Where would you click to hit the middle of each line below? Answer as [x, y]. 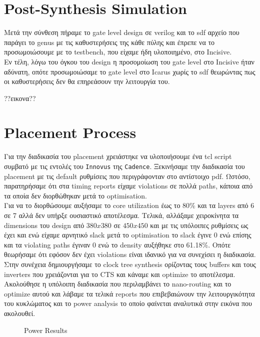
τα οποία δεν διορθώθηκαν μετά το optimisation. [75, 195]
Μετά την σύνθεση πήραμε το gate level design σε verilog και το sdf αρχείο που [122, 32]
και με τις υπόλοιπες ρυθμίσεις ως [199, 225]
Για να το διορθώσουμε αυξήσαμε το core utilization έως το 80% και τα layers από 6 [129, 205]
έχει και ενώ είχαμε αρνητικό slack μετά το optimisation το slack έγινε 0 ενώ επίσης [128, 235]
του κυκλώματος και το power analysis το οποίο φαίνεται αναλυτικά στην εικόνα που [128, 303]
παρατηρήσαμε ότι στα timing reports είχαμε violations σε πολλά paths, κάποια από [128, 186]
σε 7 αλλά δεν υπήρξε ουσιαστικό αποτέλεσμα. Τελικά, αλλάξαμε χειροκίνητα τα [121, 215]
